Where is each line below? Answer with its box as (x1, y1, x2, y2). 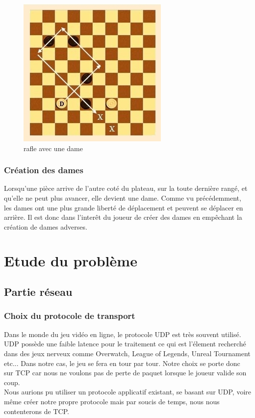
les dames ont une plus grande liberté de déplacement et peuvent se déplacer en (4, 202, 243, 212)
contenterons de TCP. (4, 406, 69, 416)
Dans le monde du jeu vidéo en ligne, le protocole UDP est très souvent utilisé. (4, 329, 241, 339)
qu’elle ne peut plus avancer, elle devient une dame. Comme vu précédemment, (4, 193, 241, 203)
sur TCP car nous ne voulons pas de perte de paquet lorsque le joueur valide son (4, 367, 247, 378)
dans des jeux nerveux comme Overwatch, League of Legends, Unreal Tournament (4, 348, 251, 358)
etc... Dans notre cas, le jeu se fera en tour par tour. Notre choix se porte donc (4, 358, 240, 368)
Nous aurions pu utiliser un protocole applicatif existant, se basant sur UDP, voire (4, 387, 251, 397)
